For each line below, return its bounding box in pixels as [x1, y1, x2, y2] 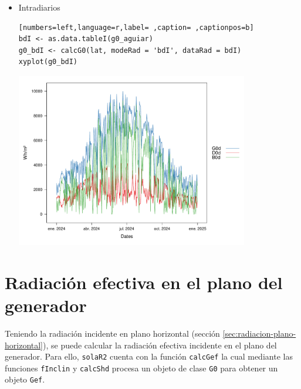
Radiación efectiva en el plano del [5, 270, 283, 294]
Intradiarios [18, 1, 60, 13]
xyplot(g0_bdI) [18, 58, 78, 66]
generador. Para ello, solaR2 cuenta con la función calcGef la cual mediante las [5, 350, 293, 363]
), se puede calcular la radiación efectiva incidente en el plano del [43, 338, 277, 351]
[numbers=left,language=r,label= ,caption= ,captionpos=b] [18, 23, 254, 32]
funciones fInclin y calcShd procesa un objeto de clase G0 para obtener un [5, 361, 278, 374]
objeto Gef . [5, 373, 45, 385]
